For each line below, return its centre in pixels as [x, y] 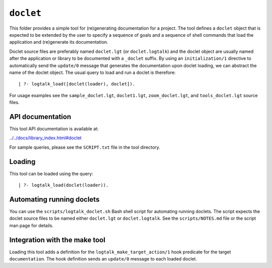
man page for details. [31, 225]
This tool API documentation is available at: [54, 129]
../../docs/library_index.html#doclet [45, 138]
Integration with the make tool [57, 240]
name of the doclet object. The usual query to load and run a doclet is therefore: [92, 72]
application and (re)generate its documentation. [59, 42]
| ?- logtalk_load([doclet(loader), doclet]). [77, 84]
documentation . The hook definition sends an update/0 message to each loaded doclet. [103, 259]
